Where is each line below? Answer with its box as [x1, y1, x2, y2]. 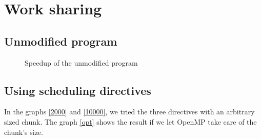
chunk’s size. [4, 126, 43, 137]
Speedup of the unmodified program [25, 57, 138, 68]
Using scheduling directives [4, 82, 151, 98]
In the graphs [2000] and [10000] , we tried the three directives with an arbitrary [4, 106, 255, 117]
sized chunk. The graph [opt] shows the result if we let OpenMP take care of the [4, 116, 257, 127]
